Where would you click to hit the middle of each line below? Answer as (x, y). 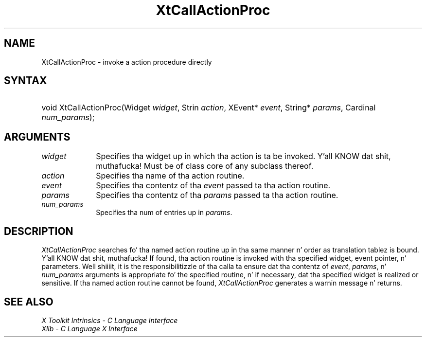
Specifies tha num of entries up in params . (164, 213)
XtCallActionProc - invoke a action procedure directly (127, 62)
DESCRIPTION (39, 231)
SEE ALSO (29, 302)
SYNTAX (26, 81)
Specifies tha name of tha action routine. (170, 176)
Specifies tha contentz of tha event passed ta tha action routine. (213, 186)
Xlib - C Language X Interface (89, 328)
